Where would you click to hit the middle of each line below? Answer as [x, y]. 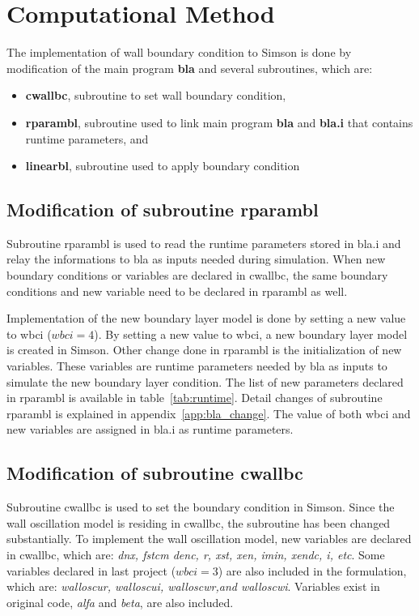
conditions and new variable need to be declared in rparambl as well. [177, 291]
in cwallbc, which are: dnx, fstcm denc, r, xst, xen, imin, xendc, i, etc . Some [196, 554]
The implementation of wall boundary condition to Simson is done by [179, 52]
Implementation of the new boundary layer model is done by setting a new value [206, 318]
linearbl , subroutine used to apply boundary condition [163, 166]
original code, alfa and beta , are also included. [120, 602]
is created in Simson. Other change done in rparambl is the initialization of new [204, 350]
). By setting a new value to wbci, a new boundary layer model [251, 334]
